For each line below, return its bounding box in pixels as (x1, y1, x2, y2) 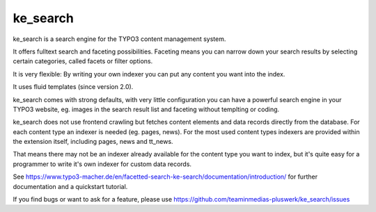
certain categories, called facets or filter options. (13, 57, 153, 65)
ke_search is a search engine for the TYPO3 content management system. (13, 35, 226, 43)
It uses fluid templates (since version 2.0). (13, 83, 134, 91)
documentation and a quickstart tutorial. (13, 182, 128, 190)
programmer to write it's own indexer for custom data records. (13, 160, 191, 168)
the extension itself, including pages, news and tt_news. (13, 138, 173, 146)
